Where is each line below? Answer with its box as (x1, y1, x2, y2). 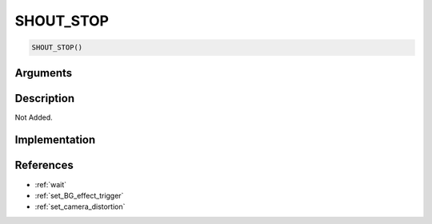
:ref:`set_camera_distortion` (34, 202, 126, 211)
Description (14, 92, 75, 105)
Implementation (14, 133, 96, 147)
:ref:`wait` (34, 179, 67, 189)
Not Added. (14, 112, 54, 122)
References (14, 159, 74, 172)
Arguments (14, 66, 73, 80)
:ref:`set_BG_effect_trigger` (34, 191, 124, 200)
